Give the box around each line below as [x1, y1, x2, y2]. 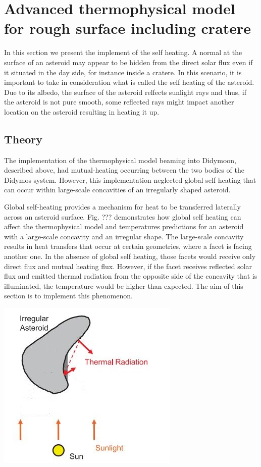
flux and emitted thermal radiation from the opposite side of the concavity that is [4, 271, 257, 281]
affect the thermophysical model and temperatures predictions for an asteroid [4, 221, 244, 232]
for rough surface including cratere [4, 18, 251, 38]
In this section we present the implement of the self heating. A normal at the [4, 47, 242, 58]
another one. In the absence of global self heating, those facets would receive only [4, 251, 256, 262]
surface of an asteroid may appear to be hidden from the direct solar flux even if [4, 57, 253, 67]
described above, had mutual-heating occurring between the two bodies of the [4, 165, 244, 175]
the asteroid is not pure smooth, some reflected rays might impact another [4, 96, 234, 107]
